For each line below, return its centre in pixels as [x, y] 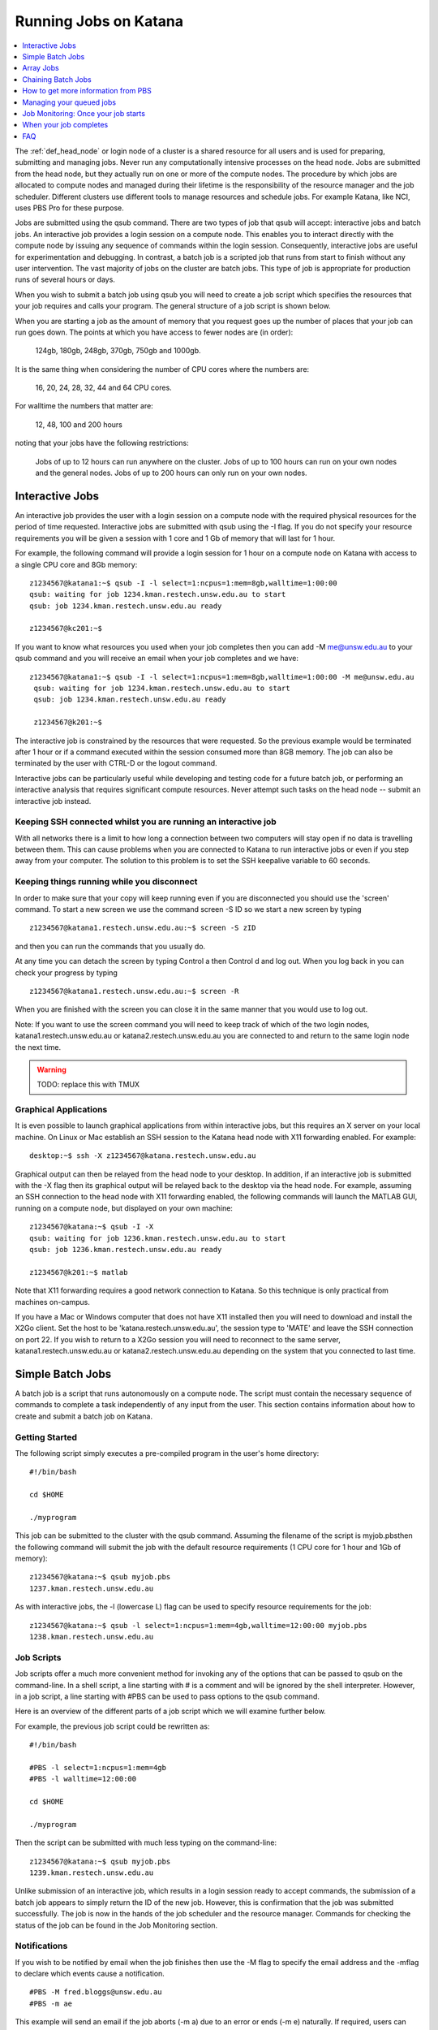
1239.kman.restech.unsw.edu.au [92, 1872]
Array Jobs [41, 68]
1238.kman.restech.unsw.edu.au [92, 1637]
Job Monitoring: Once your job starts [84, 113]
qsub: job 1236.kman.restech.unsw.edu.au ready [126, 1249]
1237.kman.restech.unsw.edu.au [92, 1588]
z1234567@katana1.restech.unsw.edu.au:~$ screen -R [134, 991]
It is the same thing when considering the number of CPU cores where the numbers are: [162, 369]
